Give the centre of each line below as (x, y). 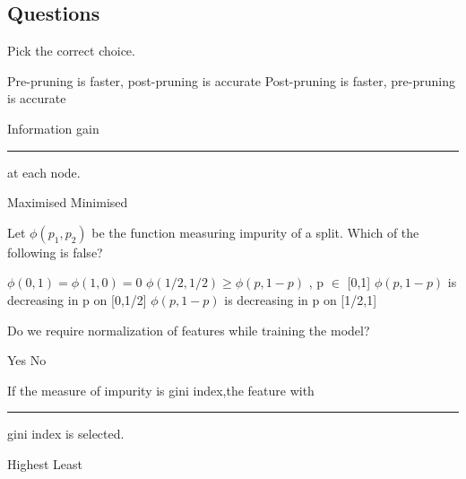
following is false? (55, 252)
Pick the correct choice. (71, 51)
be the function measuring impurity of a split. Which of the (255, 232)
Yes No (27, 360)
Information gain (53, 128)
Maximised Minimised (68, 202)
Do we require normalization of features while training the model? (189, 330)
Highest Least (45, 463)
